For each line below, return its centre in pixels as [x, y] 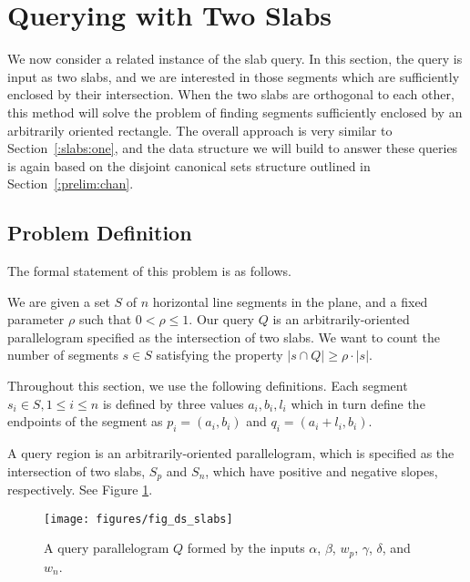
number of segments [63, 355]
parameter [36, 319]
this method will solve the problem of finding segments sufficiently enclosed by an [235, 112]
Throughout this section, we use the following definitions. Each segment [208, 386]
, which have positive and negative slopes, [322, 470]
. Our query [222, 319]
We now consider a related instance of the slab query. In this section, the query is [235, 59]
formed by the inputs [246, 548]
